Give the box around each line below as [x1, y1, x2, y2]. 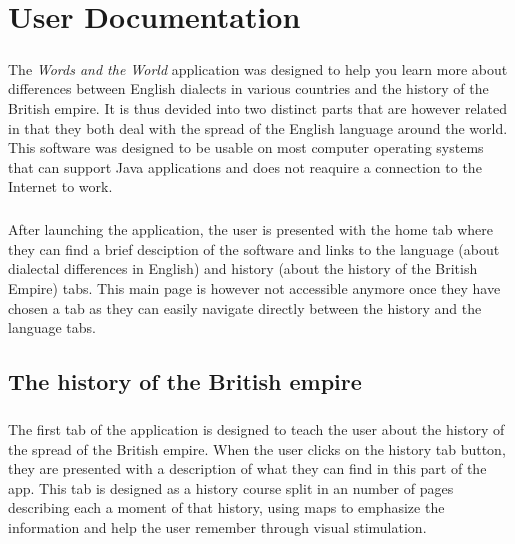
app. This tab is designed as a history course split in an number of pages [8, 477, 454, 498]
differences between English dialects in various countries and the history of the [8, 78, 489, 99]
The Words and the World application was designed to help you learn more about [8, 58, 508, 79]
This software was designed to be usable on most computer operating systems [8, 137, 484, 158]
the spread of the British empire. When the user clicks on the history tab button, [8, 438, 506, 459]
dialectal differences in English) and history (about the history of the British [8, 258, 478, 279]
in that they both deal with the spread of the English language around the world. [8, 117, 508, 138]
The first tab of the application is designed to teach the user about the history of [8, 419, 505, 439]
